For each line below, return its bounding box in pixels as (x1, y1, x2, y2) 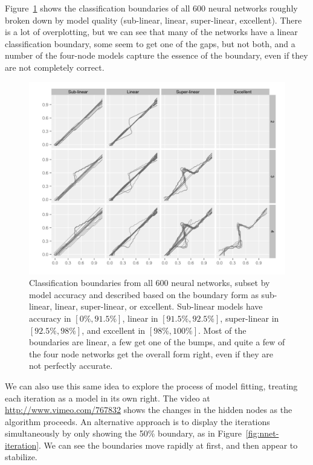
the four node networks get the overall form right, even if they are (29, 347, 273, 360)
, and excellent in (82, 324, 146, 336)
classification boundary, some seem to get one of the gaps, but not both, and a (5, 37, 295, 50)
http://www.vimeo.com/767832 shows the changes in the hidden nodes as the (5, 403, 292, 416)
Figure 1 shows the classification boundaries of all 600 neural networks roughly (5, 2, 298, 14)
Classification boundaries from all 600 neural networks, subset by (29, 276, 270, 289)
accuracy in (29, 311, 71, 324)
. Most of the (198, 324, 247, 336)
